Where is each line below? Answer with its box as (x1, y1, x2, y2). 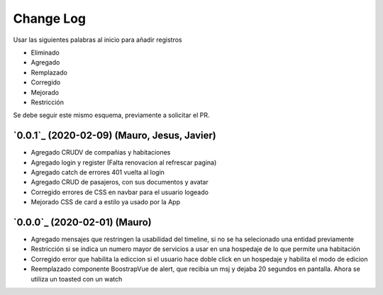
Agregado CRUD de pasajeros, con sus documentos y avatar (30, 178, 209, 187)
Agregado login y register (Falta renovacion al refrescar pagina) (30, 158, 217, 167)
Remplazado (30, 68, 67, 77)
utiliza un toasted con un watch (30, 274, 123, 283)
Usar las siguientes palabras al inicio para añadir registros (13, 35, 182, 44)
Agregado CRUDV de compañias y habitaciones (30, 148, 171, 157)
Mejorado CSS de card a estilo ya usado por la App (30, 198, 181, 206)
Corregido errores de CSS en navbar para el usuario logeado (30, 188, 209, 196)
